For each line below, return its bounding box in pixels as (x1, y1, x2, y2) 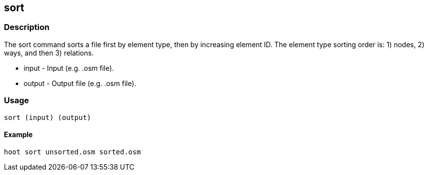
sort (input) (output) (4, 113, 92, 121)
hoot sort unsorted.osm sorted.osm (4, 147, 141, 156)
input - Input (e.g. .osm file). (24, 63, 114, 72)
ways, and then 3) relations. (4, 48, 94, 57)
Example (4, 130, 33, 139)
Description (4, 22, 50, 32)
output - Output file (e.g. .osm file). (24, 79, 136, 87)
